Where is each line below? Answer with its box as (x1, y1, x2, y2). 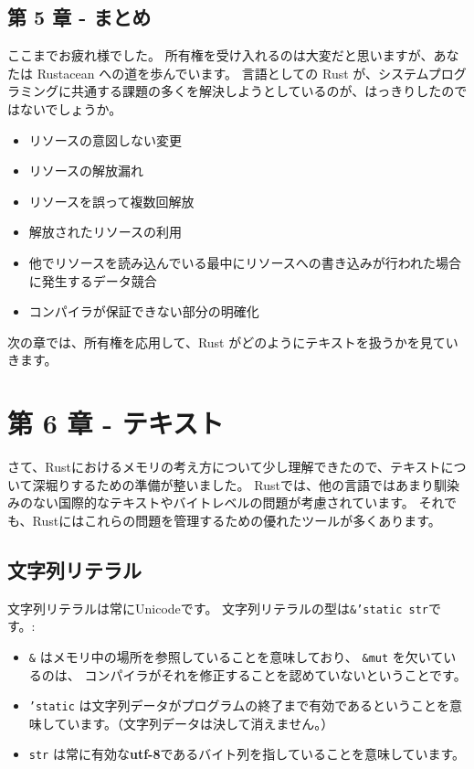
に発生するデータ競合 (28, 271, 157, 290)
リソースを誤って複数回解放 (28, 191, 195, 210)
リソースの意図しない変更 (28, 130, 183, 149)
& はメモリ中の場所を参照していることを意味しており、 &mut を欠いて (28, 646, 444, 666)
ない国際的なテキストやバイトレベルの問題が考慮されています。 (32, 493, 415, 512)
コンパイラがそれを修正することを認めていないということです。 (84, 665, 467, 684)
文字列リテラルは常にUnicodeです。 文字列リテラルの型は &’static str (7, 598, 428, 617)
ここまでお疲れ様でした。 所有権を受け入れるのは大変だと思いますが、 (7, 46, 434, 65)
